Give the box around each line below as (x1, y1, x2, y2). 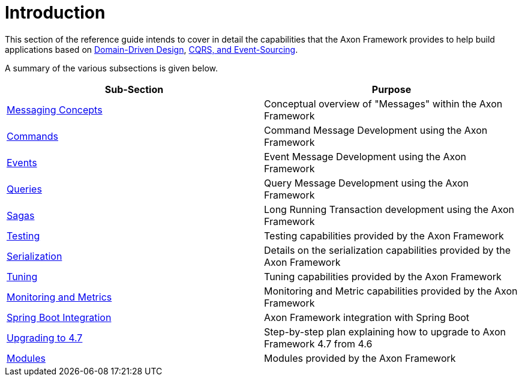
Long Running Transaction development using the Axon (264, 203, 514, 215)
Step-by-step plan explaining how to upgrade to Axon (264, 325, 506, 338)
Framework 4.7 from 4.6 (264, 337, 373, 350)
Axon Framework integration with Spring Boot (264, 311, 470, 323)
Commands (7, 130, 58, 142)
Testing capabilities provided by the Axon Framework (264, 229, 504, 242)
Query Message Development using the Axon (264, 176, 469, 189)
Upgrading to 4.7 (7, 331, 83, 344)
